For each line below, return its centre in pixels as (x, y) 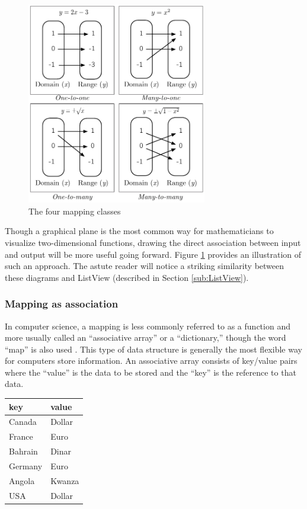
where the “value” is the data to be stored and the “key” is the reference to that (151, 372)
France (21, 436)
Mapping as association (62, 304)
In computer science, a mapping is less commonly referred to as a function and (148, 326)
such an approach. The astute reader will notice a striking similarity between (145, 266)
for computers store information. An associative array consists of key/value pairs (151, 361)
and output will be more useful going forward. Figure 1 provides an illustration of (153, 254)
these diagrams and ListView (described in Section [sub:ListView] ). (127, 277)
